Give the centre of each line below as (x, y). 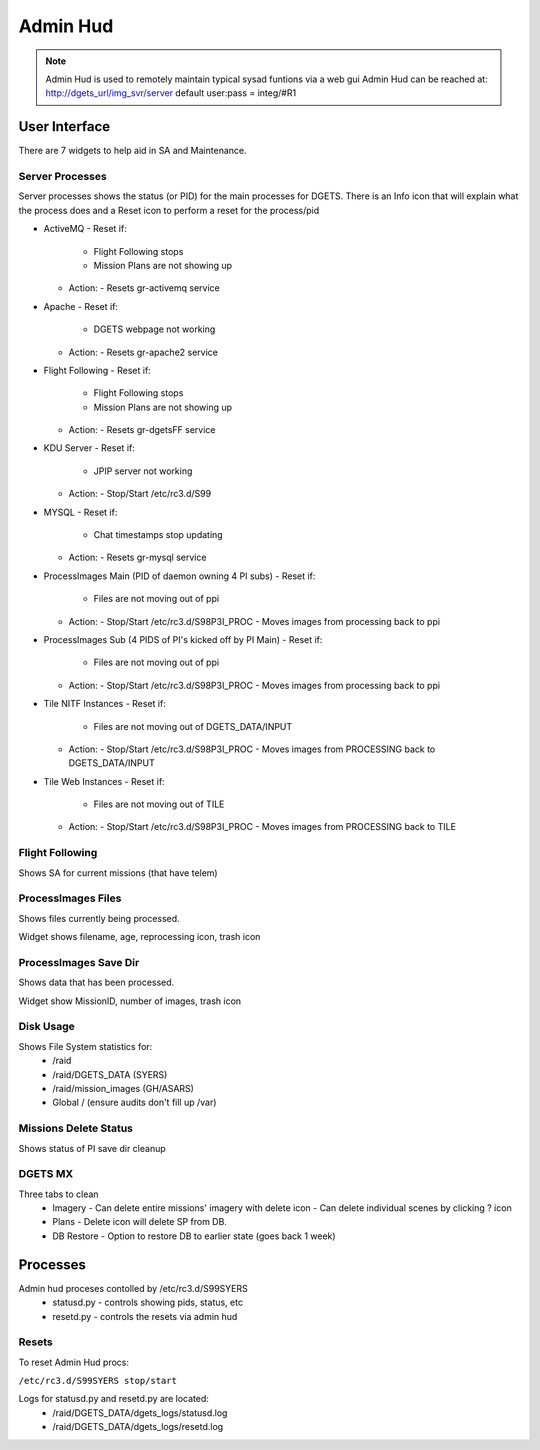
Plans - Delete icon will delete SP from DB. (139, 1222)
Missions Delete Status (76, 1128)
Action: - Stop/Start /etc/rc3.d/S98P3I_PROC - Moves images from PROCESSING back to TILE (262, 827)
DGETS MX (46, 1174)
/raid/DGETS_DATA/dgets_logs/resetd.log (138, 1427)
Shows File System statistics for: (85, 1046)
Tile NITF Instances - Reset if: (105, 704)
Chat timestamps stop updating (158, 535)
